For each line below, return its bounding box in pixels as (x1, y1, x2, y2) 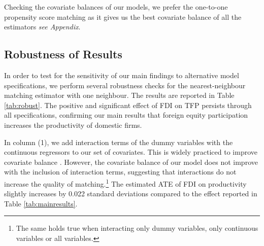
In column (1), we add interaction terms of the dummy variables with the (4, 136, 233, 147)
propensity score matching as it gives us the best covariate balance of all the (4, 11, 242, 22)
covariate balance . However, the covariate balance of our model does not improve (4, 156, 258, 167)
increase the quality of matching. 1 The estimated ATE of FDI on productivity (4, 177, 247, 189)
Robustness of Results (4, 46, 122, 62)
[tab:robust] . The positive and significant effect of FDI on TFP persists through (4, 99, 252, 110)
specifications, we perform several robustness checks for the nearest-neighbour (4, 80, 246, 90)
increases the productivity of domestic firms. (4, 119, 142, 130)
